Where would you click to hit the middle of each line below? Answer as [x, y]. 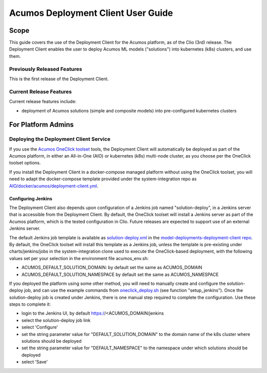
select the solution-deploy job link [56, 320]
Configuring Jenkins [31, 199]
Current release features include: [43, 102]
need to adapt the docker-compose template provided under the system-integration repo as [103, 179]
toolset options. [25, 163]
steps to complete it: [30, 304]
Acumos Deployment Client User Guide [91, 13]
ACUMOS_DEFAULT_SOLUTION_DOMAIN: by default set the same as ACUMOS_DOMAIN [112, 267]
